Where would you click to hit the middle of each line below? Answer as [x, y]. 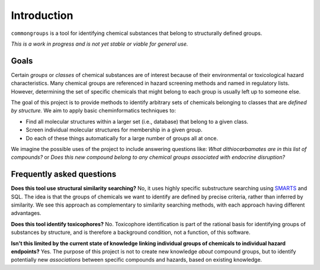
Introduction [42, 15]
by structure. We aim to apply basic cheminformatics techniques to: [93, 111]
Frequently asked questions [64, 174]
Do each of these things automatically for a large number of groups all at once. [122, 138]
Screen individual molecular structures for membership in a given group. [114, 130]
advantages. [26, 213]
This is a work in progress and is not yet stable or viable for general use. [100, 44]
